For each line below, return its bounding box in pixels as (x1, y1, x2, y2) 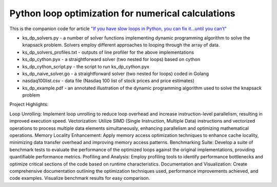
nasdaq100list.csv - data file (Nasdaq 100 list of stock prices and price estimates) (22, 78, 195, 84)
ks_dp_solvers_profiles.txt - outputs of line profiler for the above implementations (22, 49, 194, 55)
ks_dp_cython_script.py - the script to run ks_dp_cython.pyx (22, 63, 150, 69)
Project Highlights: (9, 101, 49, 107)
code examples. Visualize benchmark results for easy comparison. (9, 175, 150, 181)
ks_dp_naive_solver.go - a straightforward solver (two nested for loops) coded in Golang (22, 71, 209, 77)
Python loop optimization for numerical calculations (9, 8, 235, 19)
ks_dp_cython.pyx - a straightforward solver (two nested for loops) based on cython (22, 56, 200, 62)
